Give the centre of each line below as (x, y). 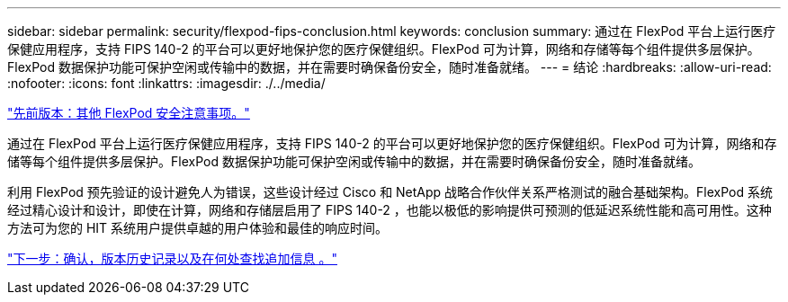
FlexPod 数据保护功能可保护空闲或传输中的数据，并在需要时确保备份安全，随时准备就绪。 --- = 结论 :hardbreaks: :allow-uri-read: (390, 67)
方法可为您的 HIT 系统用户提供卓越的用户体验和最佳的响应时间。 (198, 228)
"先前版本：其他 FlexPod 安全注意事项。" (129, 113)
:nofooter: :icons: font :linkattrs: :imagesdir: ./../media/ (166, 83)
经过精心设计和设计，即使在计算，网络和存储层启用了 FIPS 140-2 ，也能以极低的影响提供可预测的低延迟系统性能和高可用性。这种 (390, 210)
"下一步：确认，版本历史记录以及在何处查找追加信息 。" (172, 258)
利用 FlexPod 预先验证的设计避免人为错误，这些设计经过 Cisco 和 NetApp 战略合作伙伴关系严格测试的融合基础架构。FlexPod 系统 (390, 192)
